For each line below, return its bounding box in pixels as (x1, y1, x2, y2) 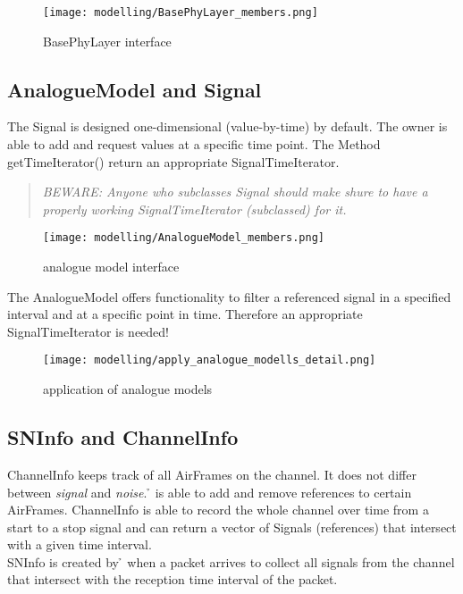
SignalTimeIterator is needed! (7, 322, 169, 340)
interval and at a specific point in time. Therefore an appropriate (7, 305, 363, 323)
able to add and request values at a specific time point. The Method (7, 135, 381, 154)
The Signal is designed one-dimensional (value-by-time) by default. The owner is (7, 117, 448, 136)
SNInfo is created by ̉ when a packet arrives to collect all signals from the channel (7, 552, 455, 571)
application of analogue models (43, 380, 213, 398)
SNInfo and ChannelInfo (7, 423, 239, 451)
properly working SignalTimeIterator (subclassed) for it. (42, 199, 347, 218)
